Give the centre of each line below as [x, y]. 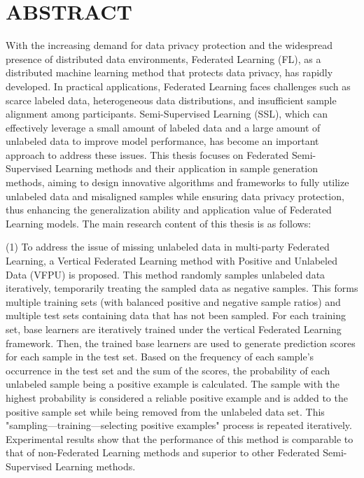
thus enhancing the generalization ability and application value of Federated [169, 210]
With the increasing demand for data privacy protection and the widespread [169, 45]
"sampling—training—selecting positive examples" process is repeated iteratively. [179, 425]
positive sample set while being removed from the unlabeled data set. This [165, 411]
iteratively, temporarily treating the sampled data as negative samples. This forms [182, 288]
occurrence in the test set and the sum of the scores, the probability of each [168, 370]
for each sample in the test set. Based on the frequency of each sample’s [160, 357]
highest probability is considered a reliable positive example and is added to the [177, 397]
